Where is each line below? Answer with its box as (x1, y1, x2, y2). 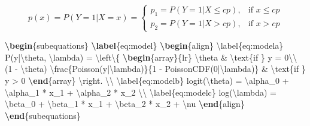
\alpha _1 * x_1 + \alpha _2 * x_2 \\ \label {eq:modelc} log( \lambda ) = (5, 86, 276, 98)
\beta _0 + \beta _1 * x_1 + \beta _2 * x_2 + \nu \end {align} (5, 97, 245, 110)
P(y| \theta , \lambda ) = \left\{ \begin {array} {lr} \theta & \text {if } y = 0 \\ (5, 51, 297, 63)
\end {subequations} (5, 109, 81, 121)
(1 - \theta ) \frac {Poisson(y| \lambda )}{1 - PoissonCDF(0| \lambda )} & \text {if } (5, 62, 306, 75)
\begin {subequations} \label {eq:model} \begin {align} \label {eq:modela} (5, 39, 284, 52)
